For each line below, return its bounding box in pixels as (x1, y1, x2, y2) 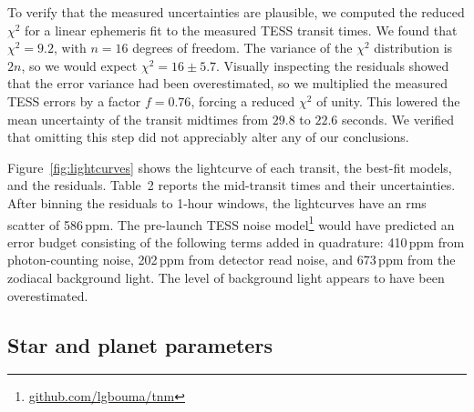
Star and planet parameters (7, 330, 273, 358)
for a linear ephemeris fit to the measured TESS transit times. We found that (25, 20, 458, 39)
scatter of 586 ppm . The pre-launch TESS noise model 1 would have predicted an (7, 212, 455, 234)
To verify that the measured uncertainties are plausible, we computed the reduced (7, 3, 465, 21)
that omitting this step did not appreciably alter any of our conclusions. (7, 127, 409, 146)
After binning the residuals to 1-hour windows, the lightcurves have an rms (7, 193, 427, 212)
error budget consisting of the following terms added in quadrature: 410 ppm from (7, 232, 465, 251)
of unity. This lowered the (316, 91, 460, 110)
